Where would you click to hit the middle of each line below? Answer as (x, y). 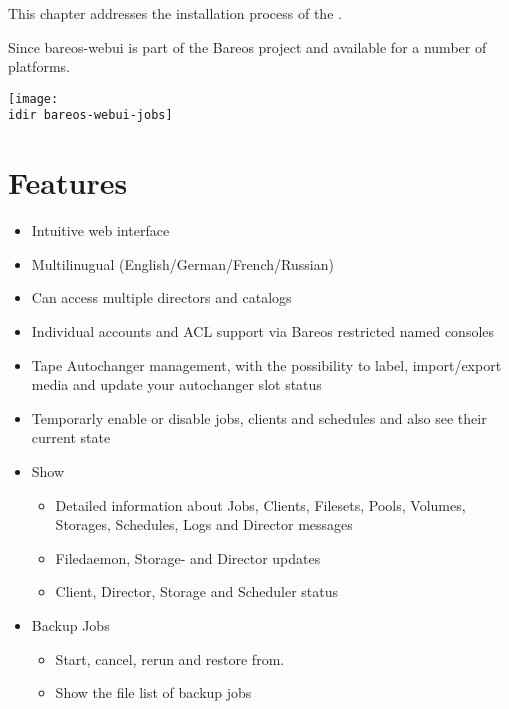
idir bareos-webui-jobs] (90, 115)
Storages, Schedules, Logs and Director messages (204, 524)
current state (71, 437)
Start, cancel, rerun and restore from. (170, 658)
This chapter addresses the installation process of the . (175, 13)
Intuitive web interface (100, 230)
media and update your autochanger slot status (176, 384)
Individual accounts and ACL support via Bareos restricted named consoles (263, 331)
